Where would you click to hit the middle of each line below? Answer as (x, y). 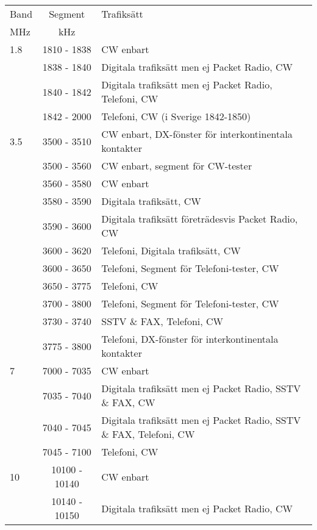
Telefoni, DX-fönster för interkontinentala (190, 339)
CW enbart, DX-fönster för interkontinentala (197, 134)
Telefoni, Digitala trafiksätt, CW (171, 250)
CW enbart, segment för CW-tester (177, 166)
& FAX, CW (128, 402)
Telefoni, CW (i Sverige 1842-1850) (176, 116)
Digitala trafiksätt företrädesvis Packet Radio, (200, 219)
